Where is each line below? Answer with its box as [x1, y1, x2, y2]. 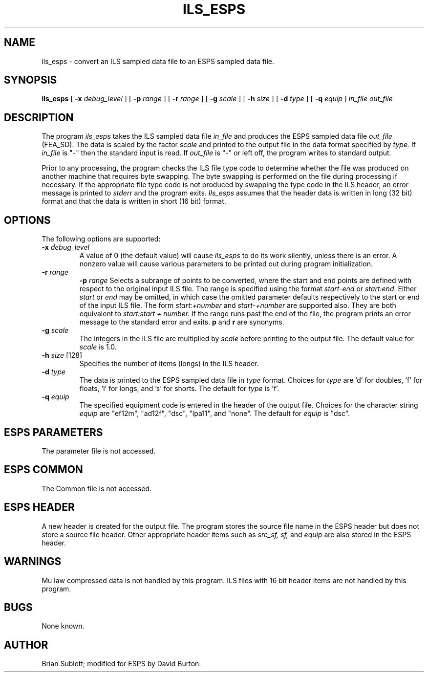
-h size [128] [42, 351, 83, 360]
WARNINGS [4, 555, 62, 568]
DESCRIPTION [4, 111, 74, 124]
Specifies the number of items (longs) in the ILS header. [79, 359, 259, 368]
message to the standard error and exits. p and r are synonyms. [79, 318, 284, 327]
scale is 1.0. [79, 343, 117, 351]
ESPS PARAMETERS [4, 426, 103, 438]
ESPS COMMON [4, 463, 83, 476]
